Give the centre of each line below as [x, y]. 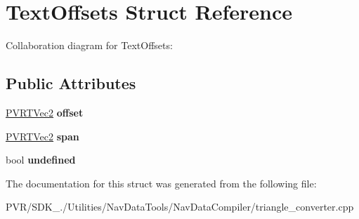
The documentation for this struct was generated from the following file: [161, 183]
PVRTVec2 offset [45, 112]
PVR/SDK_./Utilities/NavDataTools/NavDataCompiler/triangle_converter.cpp [180, 207]
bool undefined [41, 160]
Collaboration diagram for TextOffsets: [89, 45]
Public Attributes [71, 83]
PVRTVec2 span [43, 136]
